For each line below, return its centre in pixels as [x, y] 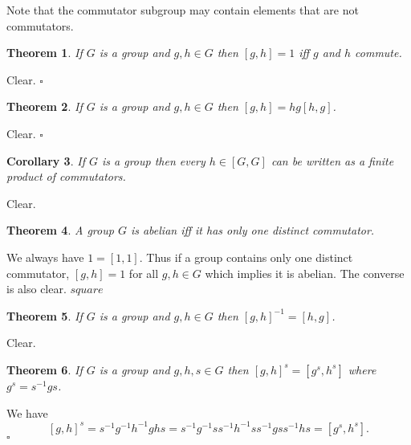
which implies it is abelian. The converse [305, 273]
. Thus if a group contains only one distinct [246, 257]
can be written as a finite [332, 160]
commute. [378, 53]
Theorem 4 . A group [60, 230]
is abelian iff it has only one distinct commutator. [252, 230]
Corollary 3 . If [46, 160]
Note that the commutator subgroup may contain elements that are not [183, 10]
